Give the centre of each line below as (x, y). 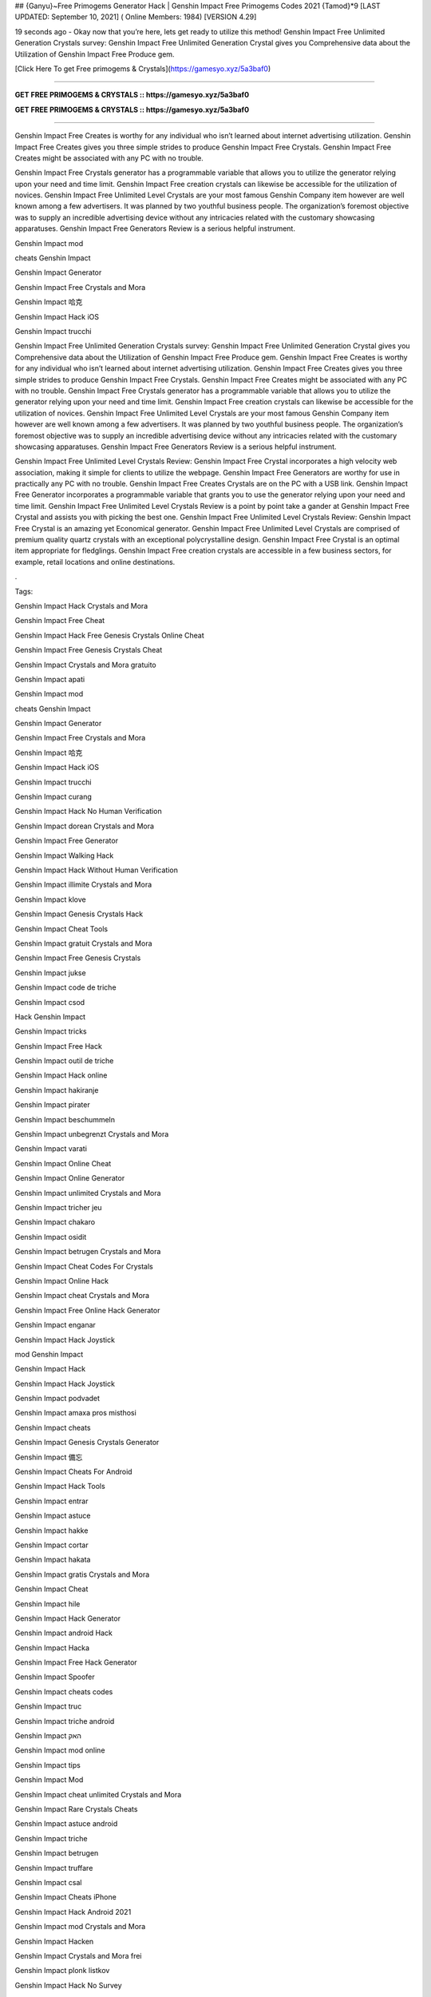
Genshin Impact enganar (55, 1325)
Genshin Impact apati (50, 679)
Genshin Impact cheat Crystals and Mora (82, 1296)
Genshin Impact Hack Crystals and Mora (81, 605)
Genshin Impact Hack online (61, 1075)
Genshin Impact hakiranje (57, 1090)
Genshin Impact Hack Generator (68, 1618)
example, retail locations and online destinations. (95, 562)
